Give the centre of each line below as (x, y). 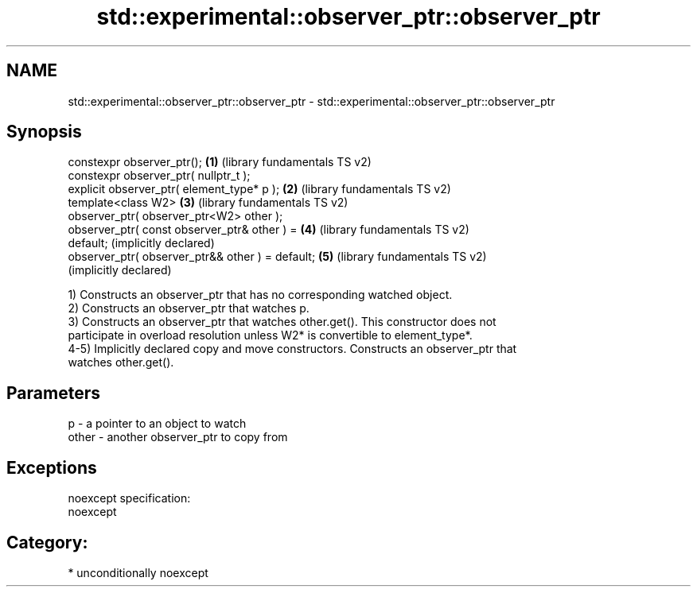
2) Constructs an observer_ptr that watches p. (189, 308)
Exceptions (52, 467)
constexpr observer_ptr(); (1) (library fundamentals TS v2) (220, 162)
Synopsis (44, 132)
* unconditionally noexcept (138, 572)
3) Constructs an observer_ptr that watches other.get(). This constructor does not (282, 322)
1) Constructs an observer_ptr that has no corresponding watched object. (260, 295)
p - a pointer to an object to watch (157, 424)
